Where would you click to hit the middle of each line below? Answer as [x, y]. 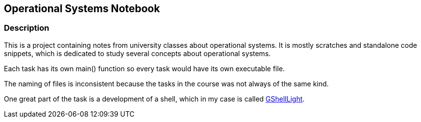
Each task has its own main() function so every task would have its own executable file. [144, 68]
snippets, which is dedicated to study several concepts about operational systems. [137, 53]
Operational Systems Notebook [82, 9]
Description [27, 28]
